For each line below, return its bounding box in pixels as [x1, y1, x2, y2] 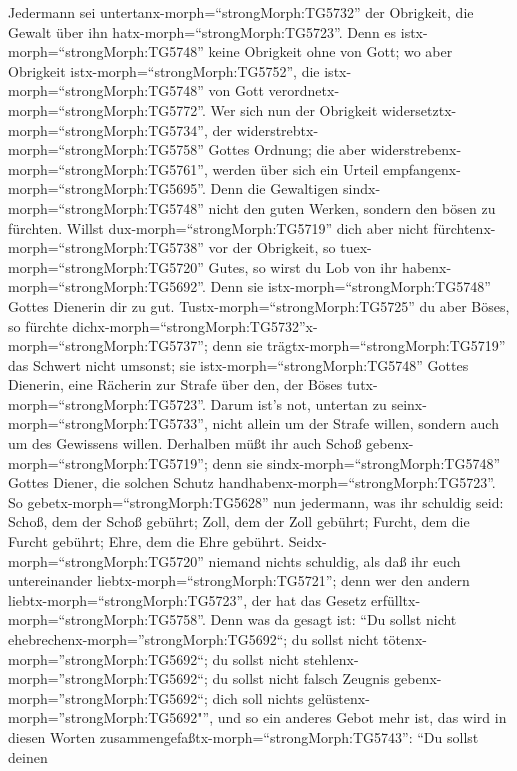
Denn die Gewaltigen [210, 178, 339, 199]
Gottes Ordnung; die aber [208, 139, 366, 160]
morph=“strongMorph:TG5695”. [8, 178, 206, 199]
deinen [8, 746, 48, 767]
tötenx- [383, 629, 427, 649]
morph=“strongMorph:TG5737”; [8, 335, 208, 356]
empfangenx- [383, 158, 461, 179]
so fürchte [8, 315, 68, 336]
